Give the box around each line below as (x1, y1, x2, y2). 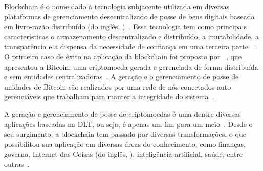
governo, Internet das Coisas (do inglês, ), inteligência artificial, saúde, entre (4, 148, 243, 159)
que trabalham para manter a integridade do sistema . (43, 91, 214, 102)
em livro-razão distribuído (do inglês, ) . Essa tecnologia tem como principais (4, 21, 247, 32)
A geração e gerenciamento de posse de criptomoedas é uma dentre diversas (4, 108, 241, 119)
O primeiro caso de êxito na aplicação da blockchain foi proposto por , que (4, 51, 242, 61)
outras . (4, 158, 30, 169)
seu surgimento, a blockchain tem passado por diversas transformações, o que (4, 129, 246, 139)
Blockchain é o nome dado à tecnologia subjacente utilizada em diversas (4, 1, 230, 11)
